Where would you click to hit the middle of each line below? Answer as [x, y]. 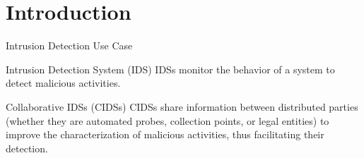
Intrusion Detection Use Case [69, 45]
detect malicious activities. [63, 83]
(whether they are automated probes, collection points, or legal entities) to [168, 120]
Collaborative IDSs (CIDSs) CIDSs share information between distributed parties [182, 106]
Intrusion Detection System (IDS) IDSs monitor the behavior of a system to [170, 69]
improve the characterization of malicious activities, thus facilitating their [165, 134]
